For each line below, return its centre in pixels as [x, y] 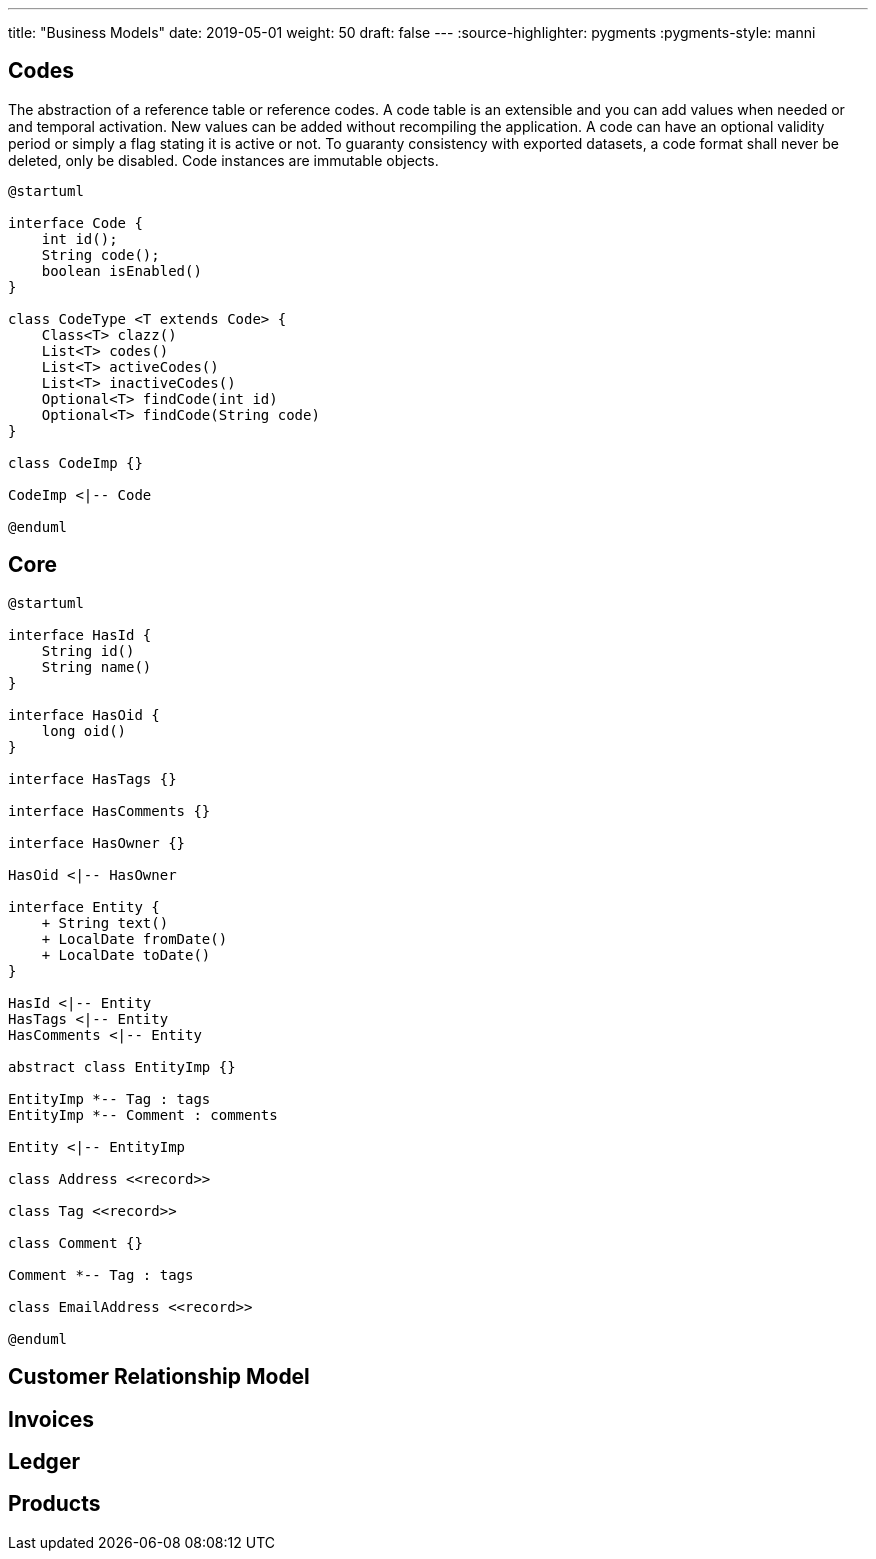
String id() [88, 650]
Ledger [44, 1461]
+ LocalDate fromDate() [134, 938]
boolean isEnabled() [121, 270]
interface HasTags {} [92, 778]
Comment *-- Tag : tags [101, 1274]
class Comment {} [75, 1242]
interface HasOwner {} [97, 842]
